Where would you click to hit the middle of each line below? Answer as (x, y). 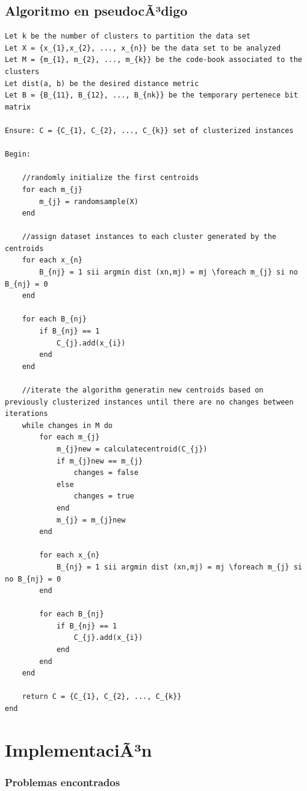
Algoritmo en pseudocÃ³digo (96, 11)
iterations (26, 414)
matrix (18, 107)
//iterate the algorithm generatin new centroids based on (143, 390)
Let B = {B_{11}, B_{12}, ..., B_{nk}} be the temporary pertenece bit (151, 95)
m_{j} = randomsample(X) (89, 201)
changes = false (106, 473)
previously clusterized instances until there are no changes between (149, 402)
